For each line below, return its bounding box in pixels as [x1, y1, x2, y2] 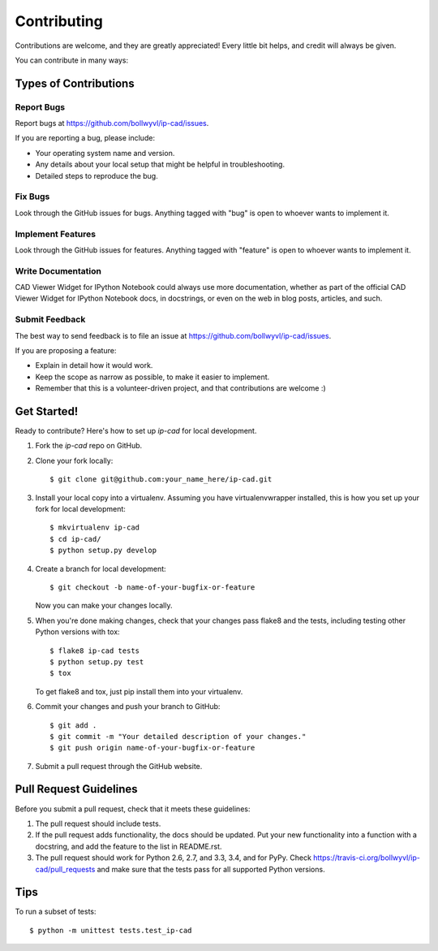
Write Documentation [15, 265, 101, 276]
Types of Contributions [15, 76, 135, 90]
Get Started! [15, 404, 79, 418]
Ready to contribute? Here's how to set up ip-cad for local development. [15, 426, 257, 436]
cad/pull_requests [35, 864, 96, 874]
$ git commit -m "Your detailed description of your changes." [49, 732, 307, 741]
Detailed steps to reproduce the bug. [35, 171, 158, 180]
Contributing [15, 12, 103, 30]
